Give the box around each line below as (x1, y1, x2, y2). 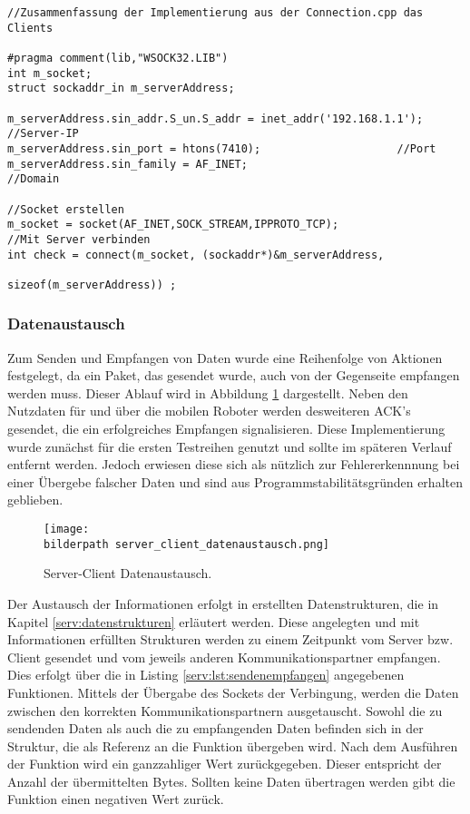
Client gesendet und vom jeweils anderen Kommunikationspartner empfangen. (7, 647, 441, 666)
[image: (44, 523, 90, 536)
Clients (7, 21, 54, 34)
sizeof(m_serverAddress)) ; (7, 278, 177, 291)
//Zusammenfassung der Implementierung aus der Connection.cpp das (7, 6, 424, 19)
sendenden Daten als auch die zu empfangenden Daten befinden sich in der (7, 719, 424, 738)
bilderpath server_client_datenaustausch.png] (44, 537, 329, 551)
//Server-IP (7, 127, 79, 141)
